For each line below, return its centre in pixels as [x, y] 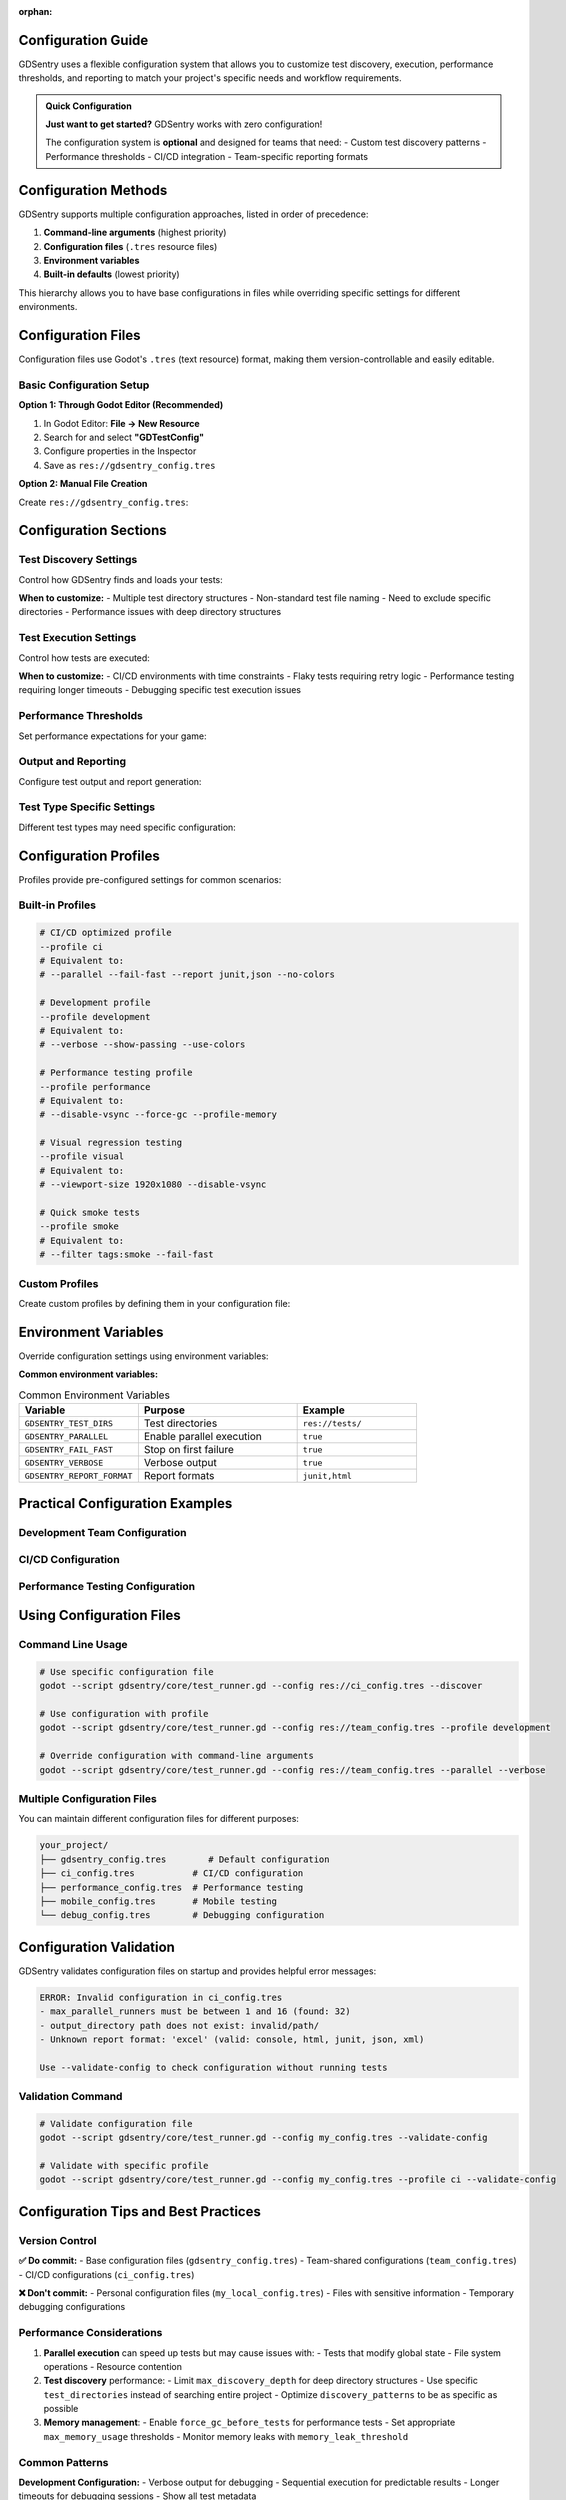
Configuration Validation [96, 1946]
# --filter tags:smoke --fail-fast [126, 1254]
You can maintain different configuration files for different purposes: [159, 1819]
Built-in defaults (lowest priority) [111, 274]
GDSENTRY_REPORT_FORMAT [78, 1475]
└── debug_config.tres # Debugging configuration [182, 1915]
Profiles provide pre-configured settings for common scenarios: [150, 879]
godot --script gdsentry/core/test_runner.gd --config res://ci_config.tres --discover [261, 1686]
